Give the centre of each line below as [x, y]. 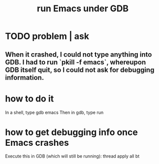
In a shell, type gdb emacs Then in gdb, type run [54, 112]
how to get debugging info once [71, 132]
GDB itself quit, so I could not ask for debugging [80, 70]
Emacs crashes [37, 143]
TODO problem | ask [47, 36]
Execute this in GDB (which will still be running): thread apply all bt [72, 156]
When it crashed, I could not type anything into [79, 54]
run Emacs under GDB [83, 9]
